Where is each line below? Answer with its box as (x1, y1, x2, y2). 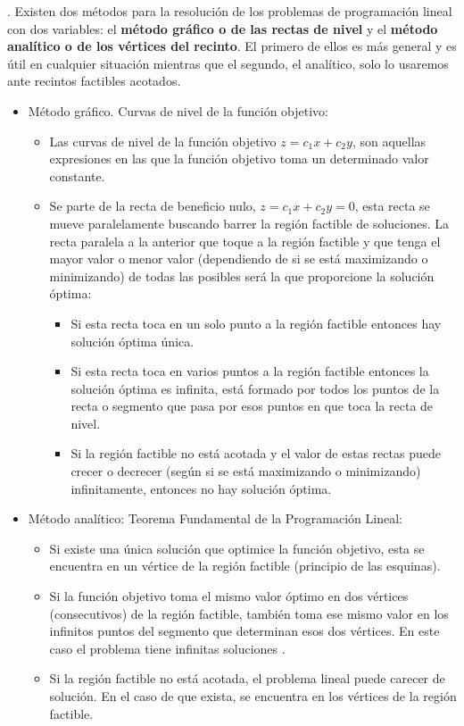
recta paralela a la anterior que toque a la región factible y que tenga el (49, 231, 441, 250)
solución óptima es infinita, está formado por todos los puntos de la (70, 379, 440, 397)
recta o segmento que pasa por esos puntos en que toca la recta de (70, 396, 434, 415)
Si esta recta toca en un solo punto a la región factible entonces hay (70, 313, 442, 332)
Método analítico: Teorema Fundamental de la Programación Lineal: (28, 509, 402, 528)
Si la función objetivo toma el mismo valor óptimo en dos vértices (49, 587, 409, 605)
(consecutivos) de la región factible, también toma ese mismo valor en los (49, 604, 449, 622)
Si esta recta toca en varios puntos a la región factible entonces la (70, 362, 429, 380)
